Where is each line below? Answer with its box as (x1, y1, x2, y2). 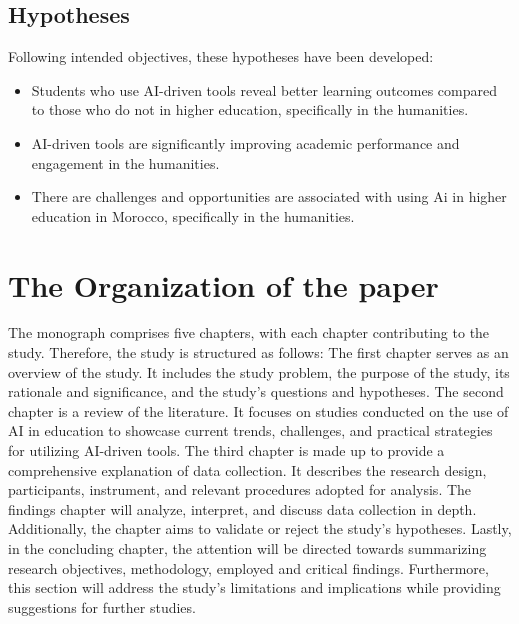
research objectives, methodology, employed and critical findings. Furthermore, (8, 557, 489, 578)
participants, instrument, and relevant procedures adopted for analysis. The (8, 479, 472, 500)
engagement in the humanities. (31, 152, 220, 173)
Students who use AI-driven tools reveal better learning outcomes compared (31, 79, 498, 100)
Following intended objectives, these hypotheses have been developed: (8, 46, 434, 67)
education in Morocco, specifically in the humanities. (31, 205, 355, 226)
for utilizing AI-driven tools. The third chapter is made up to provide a (8, 440, 445, 461)
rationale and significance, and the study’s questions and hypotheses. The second (8, 381, 504, 402)
